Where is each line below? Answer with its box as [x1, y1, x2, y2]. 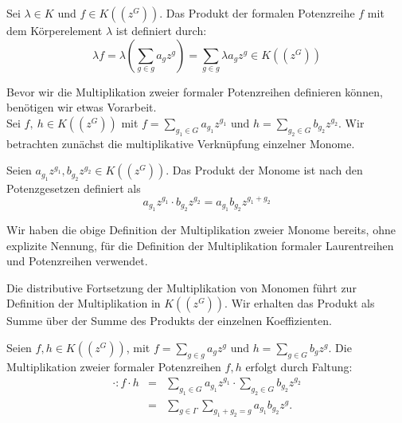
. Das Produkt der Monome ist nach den [166, 162, 363, 178]
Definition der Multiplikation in [6, 295, 161, 311]
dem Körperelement [6, 22, 103, 38]
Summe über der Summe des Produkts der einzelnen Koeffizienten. [6, 312, 332, 329]
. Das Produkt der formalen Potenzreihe [159, 5, 355, 21]
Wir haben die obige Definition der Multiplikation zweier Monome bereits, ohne [6, 221, 396, 237]
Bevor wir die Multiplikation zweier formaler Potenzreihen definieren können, [6, 83, 383, 100]
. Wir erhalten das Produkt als [224, 295, 375, 311]
